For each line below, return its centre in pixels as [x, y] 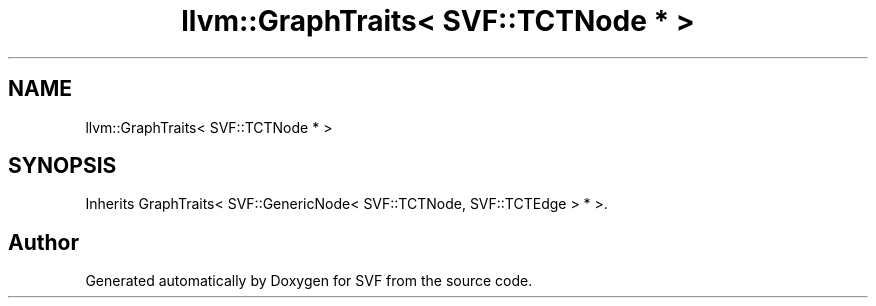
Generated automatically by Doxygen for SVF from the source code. [309, 281]
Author [43, 242]
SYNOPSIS [62, 166]
